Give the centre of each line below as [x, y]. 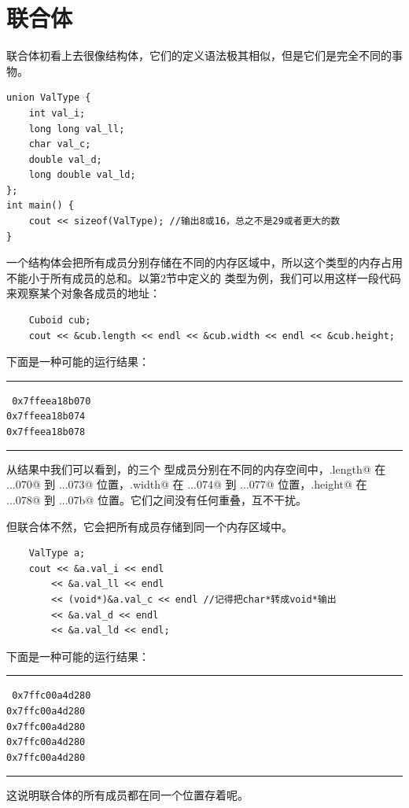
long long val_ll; [77, 129]
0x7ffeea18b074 [46, 417]
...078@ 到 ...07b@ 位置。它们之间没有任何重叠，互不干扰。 [157, 499]
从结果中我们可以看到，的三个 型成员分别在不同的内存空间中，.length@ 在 [196, 469]
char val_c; [60, 144]
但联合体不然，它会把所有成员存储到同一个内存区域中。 [149, 526]
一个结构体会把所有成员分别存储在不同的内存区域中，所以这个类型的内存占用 [204, 262]
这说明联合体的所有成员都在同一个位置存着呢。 [127, 794]
